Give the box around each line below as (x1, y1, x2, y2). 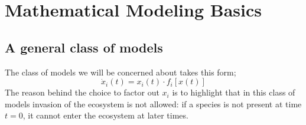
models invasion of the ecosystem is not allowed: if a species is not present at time (5, 97, 302, 110)
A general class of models (5, 38, 163, 56)
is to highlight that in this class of (172, 86, 295, 98)
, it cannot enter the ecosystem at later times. (22, 109, 188, 121)
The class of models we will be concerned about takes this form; (5, 65, 236, 78)
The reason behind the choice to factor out (5, 86, 159, 98)
